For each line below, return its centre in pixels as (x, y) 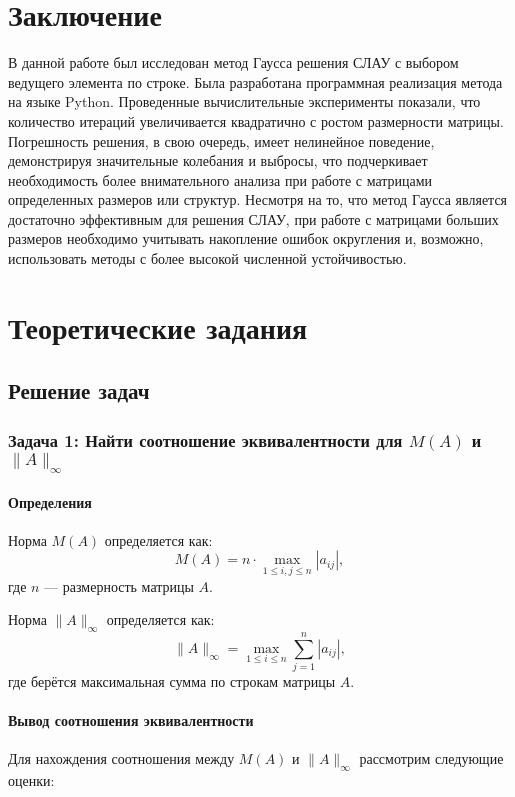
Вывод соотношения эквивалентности (131, 720)
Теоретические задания (158, 326)
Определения (50, 501)
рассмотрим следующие (431, 758)
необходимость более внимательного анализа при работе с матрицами (220, 179)
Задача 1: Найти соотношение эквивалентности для (205, 439)
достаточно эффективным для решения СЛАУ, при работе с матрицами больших (253, 218)
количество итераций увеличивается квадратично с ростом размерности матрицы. (256, 120)
